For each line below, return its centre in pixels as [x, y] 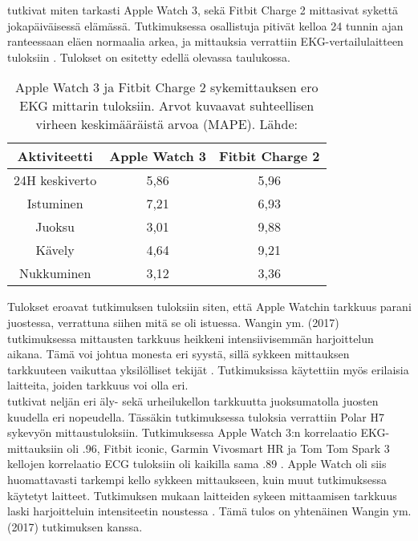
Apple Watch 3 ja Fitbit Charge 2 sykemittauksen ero [167, 87]
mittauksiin [35, 448]
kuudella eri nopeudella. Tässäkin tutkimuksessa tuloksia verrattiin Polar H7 [196, 416]
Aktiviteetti [55, 156]
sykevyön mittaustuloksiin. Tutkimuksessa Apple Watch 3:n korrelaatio [182, 432]
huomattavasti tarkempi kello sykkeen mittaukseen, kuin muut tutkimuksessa [197, 479]
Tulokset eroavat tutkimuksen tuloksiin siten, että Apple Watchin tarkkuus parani [209, 307]
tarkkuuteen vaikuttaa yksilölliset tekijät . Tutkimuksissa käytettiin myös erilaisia [208, 369]
